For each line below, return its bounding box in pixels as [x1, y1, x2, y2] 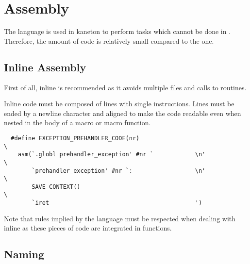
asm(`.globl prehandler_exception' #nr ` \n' [17, 151, 206, 158]
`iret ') [32, 199, 202, 207]
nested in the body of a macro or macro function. [4, 117, 151, 128]
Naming [4, 247, 44, 262]
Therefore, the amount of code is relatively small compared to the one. [4, 35, 214, 46]
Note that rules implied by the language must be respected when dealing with [4, 213, 236, 223]
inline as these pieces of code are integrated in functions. [4, 223, 172, 233]
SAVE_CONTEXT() [32, 183, 81, 190]
